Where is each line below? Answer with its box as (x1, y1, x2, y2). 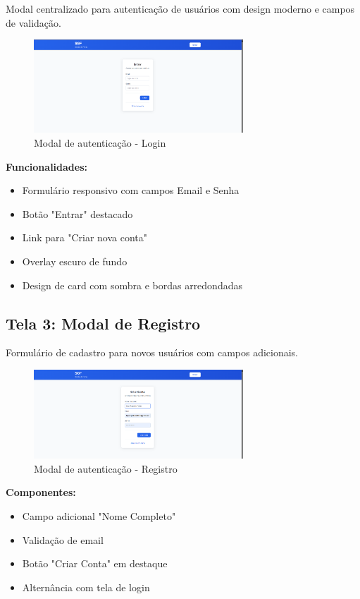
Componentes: (6, 485, 76, 500)
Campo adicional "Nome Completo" (22, 509, 176, 523)
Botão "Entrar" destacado (22, 206, 133, 221)
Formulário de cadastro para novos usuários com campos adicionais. (6, 345, 299, 360)
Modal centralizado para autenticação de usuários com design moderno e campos (6, 1, 355, 16)
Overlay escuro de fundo (22, 254, 128, 269)
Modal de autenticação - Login (34, 135, 166, 150)
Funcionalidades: (6, 159, 87, 174)
